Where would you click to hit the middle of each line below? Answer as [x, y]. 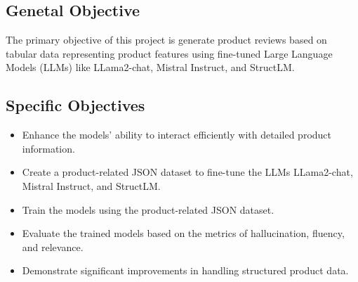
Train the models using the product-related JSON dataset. [148, 209]
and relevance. [53, 246]
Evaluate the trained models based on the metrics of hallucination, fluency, [183, 233]
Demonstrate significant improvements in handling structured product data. [185, 270]
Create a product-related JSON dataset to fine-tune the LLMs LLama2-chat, [187, 172]
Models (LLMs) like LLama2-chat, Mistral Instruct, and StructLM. [150, 67]
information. [48, 148]
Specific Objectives [75, 105]
